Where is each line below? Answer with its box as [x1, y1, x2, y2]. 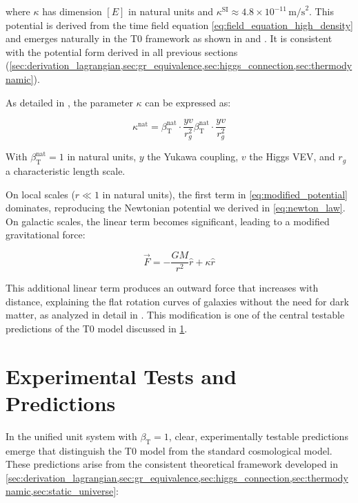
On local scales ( [6, 187, 75, 201]
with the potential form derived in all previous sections [6, 44, 238, 59]
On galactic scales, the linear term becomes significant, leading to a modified [6, 213, 330, 228]
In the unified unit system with [6, 428, 137, 443]
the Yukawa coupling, [147, 149, 239, 164]
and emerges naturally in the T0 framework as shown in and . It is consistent [6, 31, 332, 46]
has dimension [42, 4, 102, 18]
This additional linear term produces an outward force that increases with [6, 281, 319, 295]
